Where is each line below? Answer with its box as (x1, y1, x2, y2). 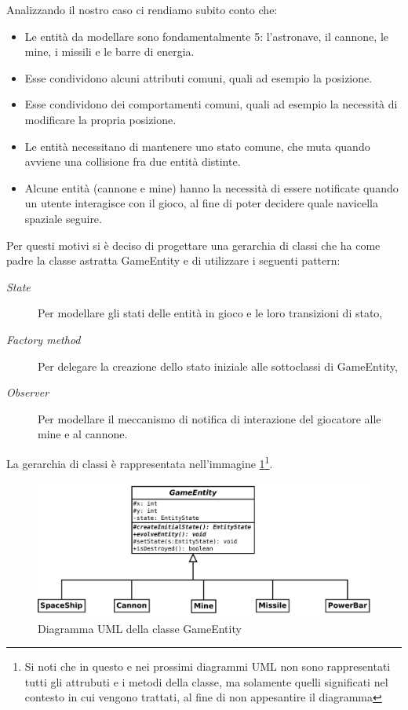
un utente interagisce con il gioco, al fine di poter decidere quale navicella (24, 195, 378, 211)
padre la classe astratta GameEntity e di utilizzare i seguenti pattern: (6, 252, 341, 269)
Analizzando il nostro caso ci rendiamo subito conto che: (6, 2, 278, 17)
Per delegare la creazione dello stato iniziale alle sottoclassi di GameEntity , (38, 357, 399, 374)
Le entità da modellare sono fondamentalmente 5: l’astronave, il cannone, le (24, 27, 388, 44)
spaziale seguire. (24, 210, 102, 226)
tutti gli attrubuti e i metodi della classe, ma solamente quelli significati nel (24, 673, 388, 690)
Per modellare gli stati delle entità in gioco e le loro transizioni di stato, (38, 305, 383, 321)
